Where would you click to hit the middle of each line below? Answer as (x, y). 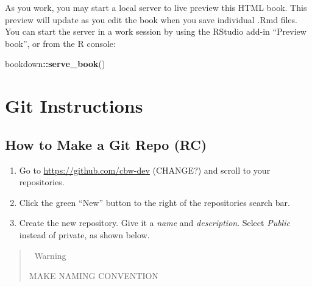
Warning (50, 255)
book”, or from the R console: (60, 43)
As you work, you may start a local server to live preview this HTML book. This (156, 7)
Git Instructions (74, 106)
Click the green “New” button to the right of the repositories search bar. (154, 202)
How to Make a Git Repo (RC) (106, 144)
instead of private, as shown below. (84, 234)
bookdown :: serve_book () (55, 64)
